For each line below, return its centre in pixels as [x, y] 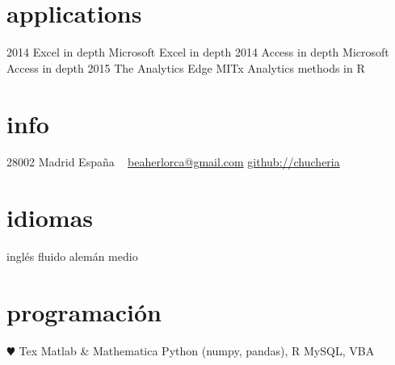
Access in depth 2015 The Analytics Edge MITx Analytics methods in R [186, 67]
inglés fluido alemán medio [72, 256]
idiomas [50, 218]
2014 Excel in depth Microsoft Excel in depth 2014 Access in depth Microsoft [198, 52]
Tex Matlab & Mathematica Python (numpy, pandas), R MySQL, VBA [197, 350]
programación [84, 311]
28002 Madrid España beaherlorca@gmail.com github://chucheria [173, 162]
